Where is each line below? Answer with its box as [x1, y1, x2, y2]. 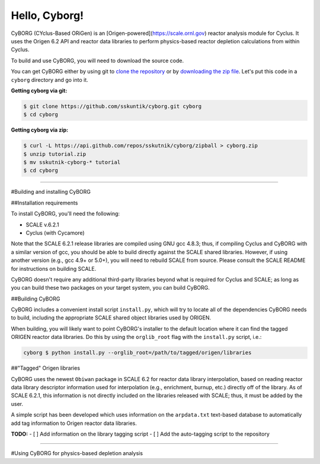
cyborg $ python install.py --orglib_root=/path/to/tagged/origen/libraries [23, 350, 252, 356]
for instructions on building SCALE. [11, 265, 97, 272]
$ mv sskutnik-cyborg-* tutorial [23, 159, 121, 166]
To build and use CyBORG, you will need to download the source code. [11, 57, 184, 64]
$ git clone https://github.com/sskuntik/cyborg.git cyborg [23, 103, 202, 110]
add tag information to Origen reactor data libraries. [11, 420, 137, 427]
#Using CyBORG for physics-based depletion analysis [11, 450, 143, 457]
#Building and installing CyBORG [11, 188, 91, 196]
